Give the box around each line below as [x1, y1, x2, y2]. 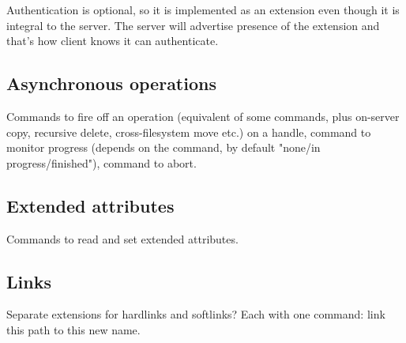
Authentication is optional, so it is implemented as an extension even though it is [6, 2, 400, 17]
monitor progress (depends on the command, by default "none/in [6, 139, 321, 156]
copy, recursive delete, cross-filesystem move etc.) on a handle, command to [6, 123, 371, 140]
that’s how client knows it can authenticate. [6, 32, 219, 49]
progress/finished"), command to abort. [6, 154, 197, 171]
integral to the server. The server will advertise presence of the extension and [6, 17, 380, 33]
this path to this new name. [6, 321, 141, 337]
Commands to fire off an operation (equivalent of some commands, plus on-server [6, 107, 400, 124]
